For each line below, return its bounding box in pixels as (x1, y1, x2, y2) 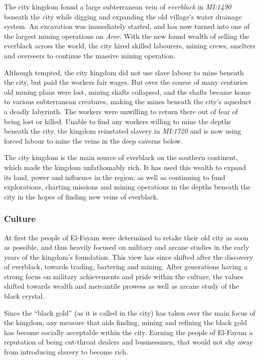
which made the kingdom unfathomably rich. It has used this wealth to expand (4, 162, 246, 172)
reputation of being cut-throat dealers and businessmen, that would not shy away (4, 337, 253, 347)
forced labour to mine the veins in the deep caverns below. (4, 135, 183, 146)
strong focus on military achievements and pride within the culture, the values (4, 271, 244, 281)
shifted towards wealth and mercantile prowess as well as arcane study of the (4, 281, 239, 291)
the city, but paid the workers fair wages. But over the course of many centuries (4, 77, 248, 87)
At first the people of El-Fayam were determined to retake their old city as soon (4, 232, 249, 242)
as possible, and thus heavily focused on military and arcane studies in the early (4, 242, 250, 252)
